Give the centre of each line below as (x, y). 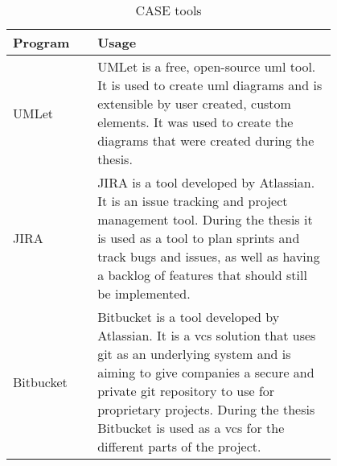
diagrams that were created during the (206, 140)
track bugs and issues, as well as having (209, 256)
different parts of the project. (179, 446)
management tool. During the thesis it (205, 219)
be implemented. (144, 293)
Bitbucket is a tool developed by (189, 317)
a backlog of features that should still (202, 275)
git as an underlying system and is (194, 354)
